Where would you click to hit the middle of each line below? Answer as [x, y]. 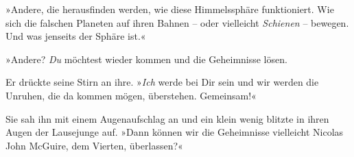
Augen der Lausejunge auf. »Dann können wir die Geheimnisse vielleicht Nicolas [175, 132]
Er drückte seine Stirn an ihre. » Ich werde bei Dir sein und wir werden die [162, 82]
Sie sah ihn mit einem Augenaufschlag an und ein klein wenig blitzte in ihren [167, 118]
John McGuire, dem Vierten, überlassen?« [94, 145]
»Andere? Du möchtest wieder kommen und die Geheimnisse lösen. [146, 59]
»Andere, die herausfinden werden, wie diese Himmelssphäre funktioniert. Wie [170, 9]
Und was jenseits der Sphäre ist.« [76, 36]
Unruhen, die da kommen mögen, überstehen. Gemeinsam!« [131, 95]
